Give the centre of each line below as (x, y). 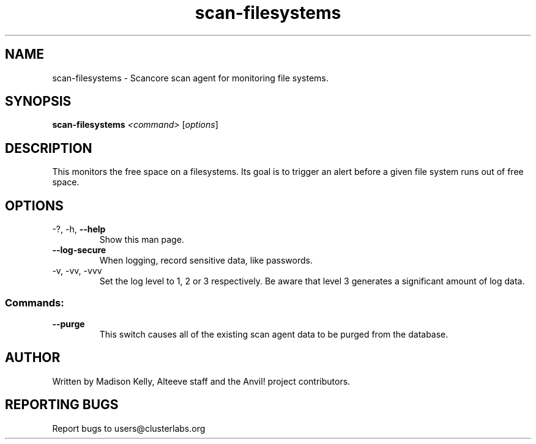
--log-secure (79, 250)
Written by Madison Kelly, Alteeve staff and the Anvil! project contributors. (201, 381)
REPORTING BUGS (62, 405)
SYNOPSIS (38, 102)
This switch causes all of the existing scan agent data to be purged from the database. (274, 334)
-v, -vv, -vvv (77, 271)
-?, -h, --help (79, 229)
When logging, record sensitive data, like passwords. (206, 261)
